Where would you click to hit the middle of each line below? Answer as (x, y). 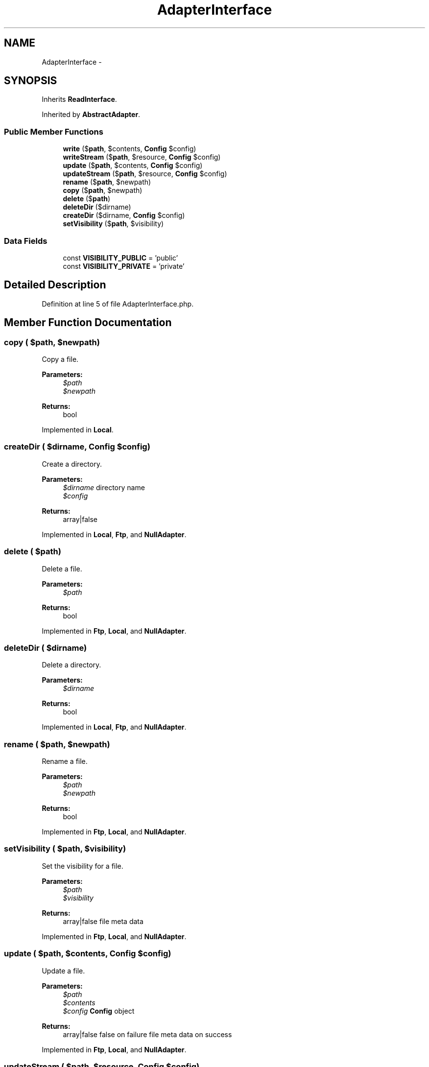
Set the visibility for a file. (83, 866)
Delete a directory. (71, 665)
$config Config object (99, 1011)
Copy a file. (60, 359)
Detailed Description (55, 285)
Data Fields (26, 241)
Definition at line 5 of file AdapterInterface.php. (118, 304)
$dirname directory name (104, 487)
